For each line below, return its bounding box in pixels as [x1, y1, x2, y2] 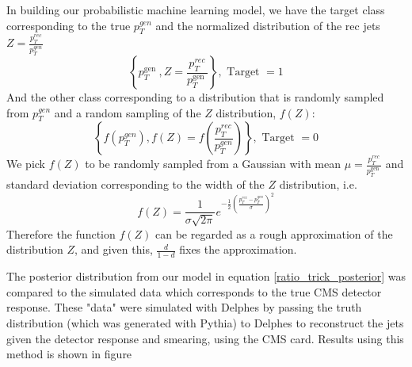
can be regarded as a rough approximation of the [154, 225, 393, 242]
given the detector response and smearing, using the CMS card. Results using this [6, 330, 404, 346]
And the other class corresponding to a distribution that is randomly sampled [6, 89, 384, 105]
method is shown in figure [6, 346, 132, 362]
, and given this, [74, 241, 153, 258]
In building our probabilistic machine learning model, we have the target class [6, 2, 385, 17]
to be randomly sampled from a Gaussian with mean [85, 155, 341, 172]
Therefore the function [6, 225, 116, 242]
